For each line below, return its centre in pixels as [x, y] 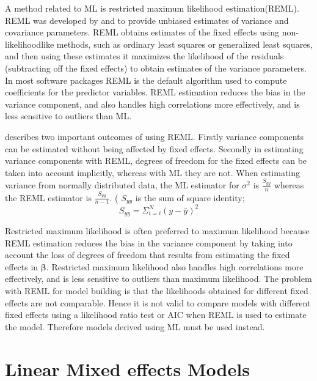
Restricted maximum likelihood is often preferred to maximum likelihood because [157, 230]
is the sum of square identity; [190, 197]
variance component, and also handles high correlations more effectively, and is [152, 104]
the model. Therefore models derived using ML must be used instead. [135, 326]
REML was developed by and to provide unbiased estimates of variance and [147, 20]
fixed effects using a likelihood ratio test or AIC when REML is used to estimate [156, 315]
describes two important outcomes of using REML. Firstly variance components [155, 136]
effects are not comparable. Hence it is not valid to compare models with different [158, 302]
